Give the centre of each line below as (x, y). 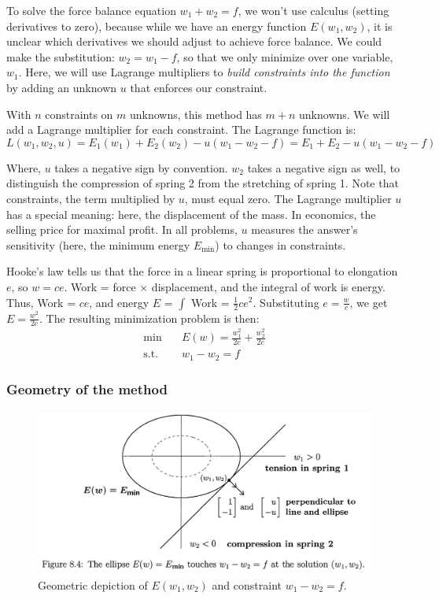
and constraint (247, 584)
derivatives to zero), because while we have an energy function (157, 26)
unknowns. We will (345, 114)
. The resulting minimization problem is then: (149, 318)
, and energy (119, 302)
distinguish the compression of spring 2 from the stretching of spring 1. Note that (203, 183)
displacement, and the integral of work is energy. (268, 286)
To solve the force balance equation (91, 10)
